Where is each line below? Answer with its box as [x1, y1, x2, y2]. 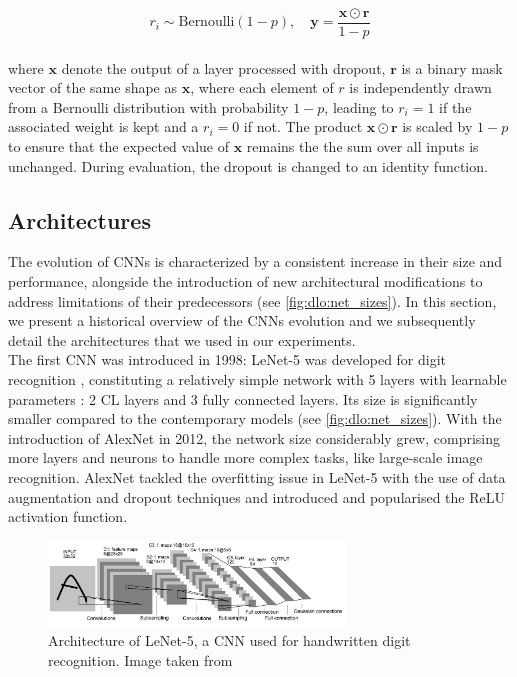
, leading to [324, 96, 394, 117]
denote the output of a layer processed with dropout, [61, 57, 386, 78]
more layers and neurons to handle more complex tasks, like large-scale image [8, 447, 483, 468]
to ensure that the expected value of [8, 136, 229, 157]
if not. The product [243, 116, 363, 137]
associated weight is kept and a [8, 116, 199, 137]
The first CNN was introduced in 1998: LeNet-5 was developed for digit [8, 349, 447, 370]
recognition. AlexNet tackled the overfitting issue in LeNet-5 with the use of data [8, 466, 506, 487]
